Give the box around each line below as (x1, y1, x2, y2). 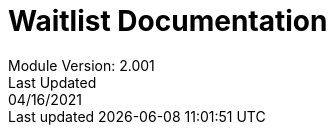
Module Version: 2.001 (8, 56, 155, 74)
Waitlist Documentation (8, 4, 328, 38)
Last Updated (8, 73, 97, 91)
